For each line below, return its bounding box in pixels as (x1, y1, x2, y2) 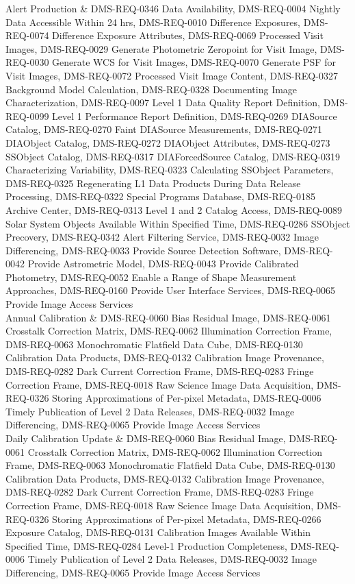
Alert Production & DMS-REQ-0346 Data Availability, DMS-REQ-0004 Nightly (5, 1, 341, 15)
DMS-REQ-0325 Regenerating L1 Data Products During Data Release (5, 175, 301, 190)
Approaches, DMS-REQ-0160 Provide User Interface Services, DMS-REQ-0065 (5, 283, 336, 297)
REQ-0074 (5, 28, 49, 42)
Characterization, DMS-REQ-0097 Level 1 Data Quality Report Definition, (5, 95, 321, 110)
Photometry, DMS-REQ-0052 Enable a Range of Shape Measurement (5, 269, 297, 284)
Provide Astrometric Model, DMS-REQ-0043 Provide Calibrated (27, 256, 299, 271)
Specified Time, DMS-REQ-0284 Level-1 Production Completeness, (5, 538, 287, 552)
